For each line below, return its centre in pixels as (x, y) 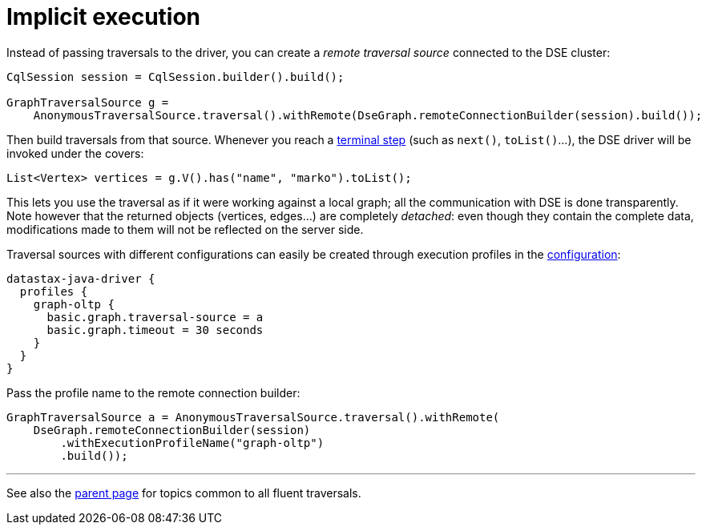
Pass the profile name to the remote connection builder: (153, 392)
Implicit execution (104, 17)
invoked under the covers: (75, 153)
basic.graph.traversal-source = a (155, 317)
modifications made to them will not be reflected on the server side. (185, 229)
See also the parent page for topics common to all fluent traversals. (184, 493)
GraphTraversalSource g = (88, 102)
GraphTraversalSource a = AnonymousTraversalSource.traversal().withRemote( (253, 417)
